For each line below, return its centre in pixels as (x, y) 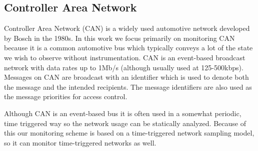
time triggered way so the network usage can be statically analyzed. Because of (125, 123)
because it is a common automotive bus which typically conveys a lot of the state (128, 48)
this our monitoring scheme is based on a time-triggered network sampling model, (129, 133)
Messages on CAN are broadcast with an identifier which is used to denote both (126, 77)
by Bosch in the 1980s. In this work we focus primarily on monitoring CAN (119, 38)
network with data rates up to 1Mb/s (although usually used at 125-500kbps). (124, 67)
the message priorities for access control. (66, 96)
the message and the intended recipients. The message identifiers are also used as (128, 86)
